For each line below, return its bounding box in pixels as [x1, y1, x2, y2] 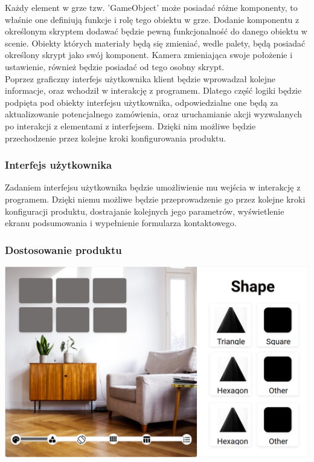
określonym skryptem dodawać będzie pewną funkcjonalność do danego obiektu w [5, 25, 307, 37]
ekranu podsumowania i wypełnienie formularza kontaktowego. [5, 216, 237, 229]
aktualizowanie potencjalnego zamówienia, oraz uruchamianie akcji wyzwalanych [5, 108, 303, 120]
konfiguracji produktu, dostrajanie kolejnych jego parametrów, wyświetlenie [5, 204, 284, 217]
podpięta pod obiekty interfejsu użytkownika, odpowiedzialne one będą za [5, 96, 278, 108]
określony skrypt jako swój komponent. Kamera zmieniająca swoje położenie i [5, 48, 293, 61]
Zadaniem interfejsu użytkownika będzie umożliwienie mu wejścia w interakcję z [5, 181, 301, 194]
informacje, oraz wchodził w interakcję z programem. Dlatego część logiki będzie [5, 84, 302, 97]
